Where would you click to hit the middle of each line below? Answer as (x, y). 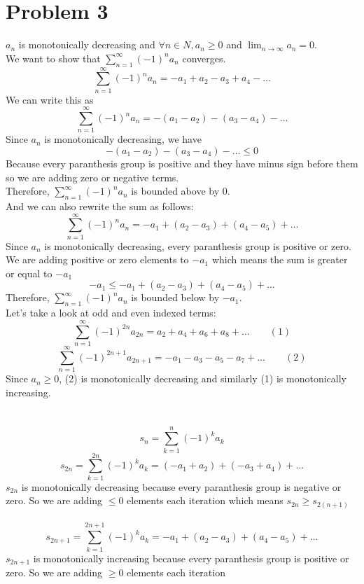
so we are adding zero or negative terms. (92, 177)
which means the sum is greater (280, 259)
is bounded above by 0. (181, 191)
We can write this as (50, 99)
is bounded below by (175, 297)
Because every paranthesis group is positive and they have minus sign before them (182, 163)
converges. (204, 58)
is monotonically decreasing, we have (123, 139)
